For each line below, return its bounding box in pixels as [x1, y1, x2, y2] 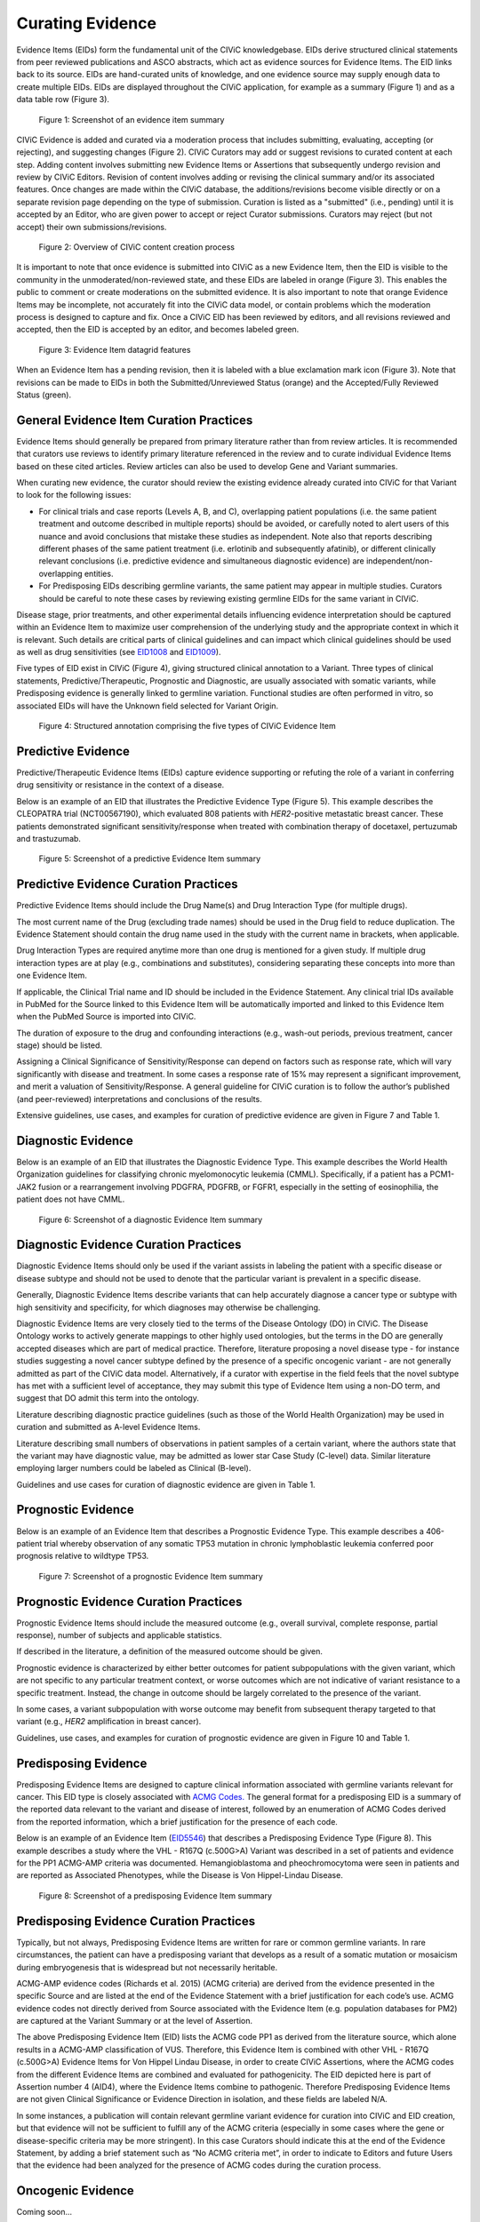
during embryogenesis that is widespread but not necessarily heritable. [16, 1962, 278, 1972]
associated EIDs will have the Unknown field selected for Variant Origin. [16, 700, 279, 711]
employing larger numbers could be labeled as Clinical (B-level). [16, 1463, 252, 1474]
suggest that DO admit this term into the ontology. [16, 1393, 199, 1403]
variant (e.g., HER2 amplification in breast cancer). [16, 1716, 202, 1727]
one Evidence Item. [16, 970, 88, 981]
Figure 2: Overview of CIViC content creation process [38, 242, 236, 252]
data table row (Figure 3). [16, 94, 110, 105]
